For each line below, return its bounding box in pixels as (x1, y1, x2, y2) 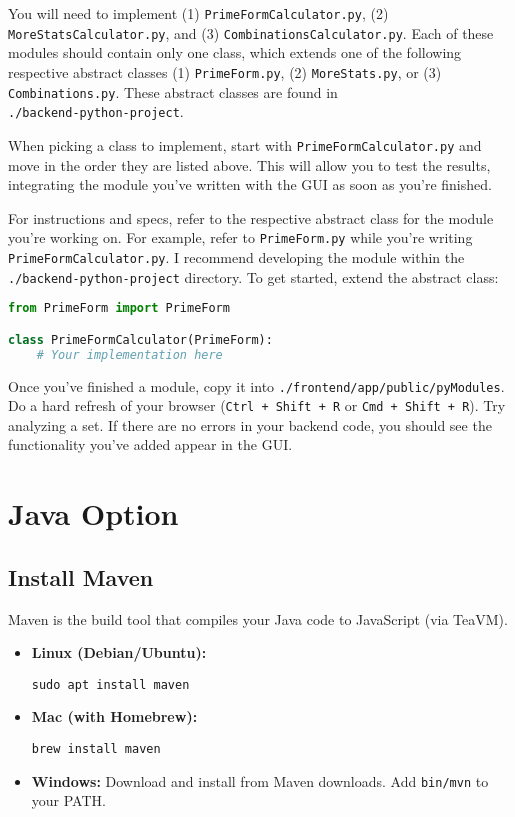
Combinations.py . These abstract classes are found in (8, 81, 338, 102)
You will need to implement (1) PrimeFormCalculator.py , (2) (8, 3, 389, 23)
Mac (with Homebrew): (31, 706, 198, 727)
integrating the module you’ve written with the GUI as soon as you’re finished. (8, 174, 492, 195)
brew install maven (31, 742, 161, 757)
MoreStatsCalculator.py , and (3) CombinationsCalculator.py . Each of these (8, 22, 494, 43)
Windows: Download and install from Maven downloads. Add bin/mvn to (31, 770, 489, 791)
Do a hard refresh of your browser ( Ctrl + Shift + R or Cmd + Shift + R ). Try (8, 395, 506, 416)
